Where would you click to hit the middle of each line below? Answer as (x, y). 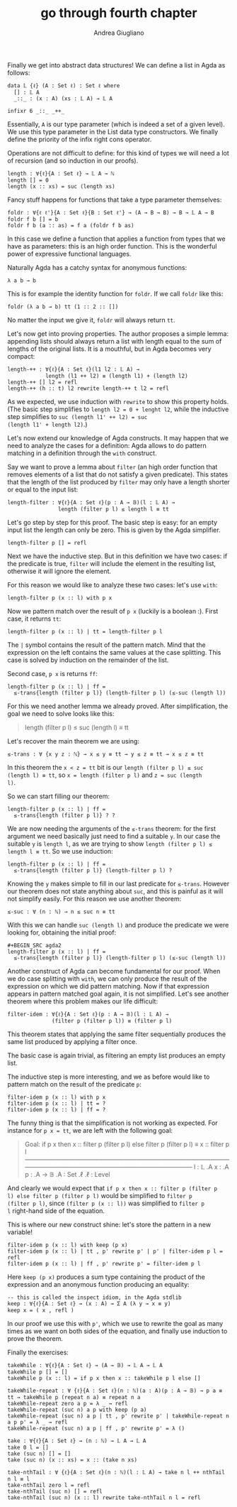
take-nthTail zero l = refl (49, 1485)
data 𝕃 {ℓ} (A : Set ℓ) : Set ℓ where (64, 86)
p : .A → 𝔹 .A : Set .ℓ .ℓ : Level (67, 1174)
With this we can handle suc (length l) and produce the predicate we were (118, 925)
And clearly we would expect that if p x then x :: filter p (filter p (112, 1188)
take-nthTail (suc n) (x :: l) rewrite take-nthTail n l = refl (104, 1497)
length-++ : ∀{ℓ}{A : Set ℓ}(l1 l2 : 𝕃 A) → (74, 369)
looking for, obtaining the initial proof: (62, 932)
